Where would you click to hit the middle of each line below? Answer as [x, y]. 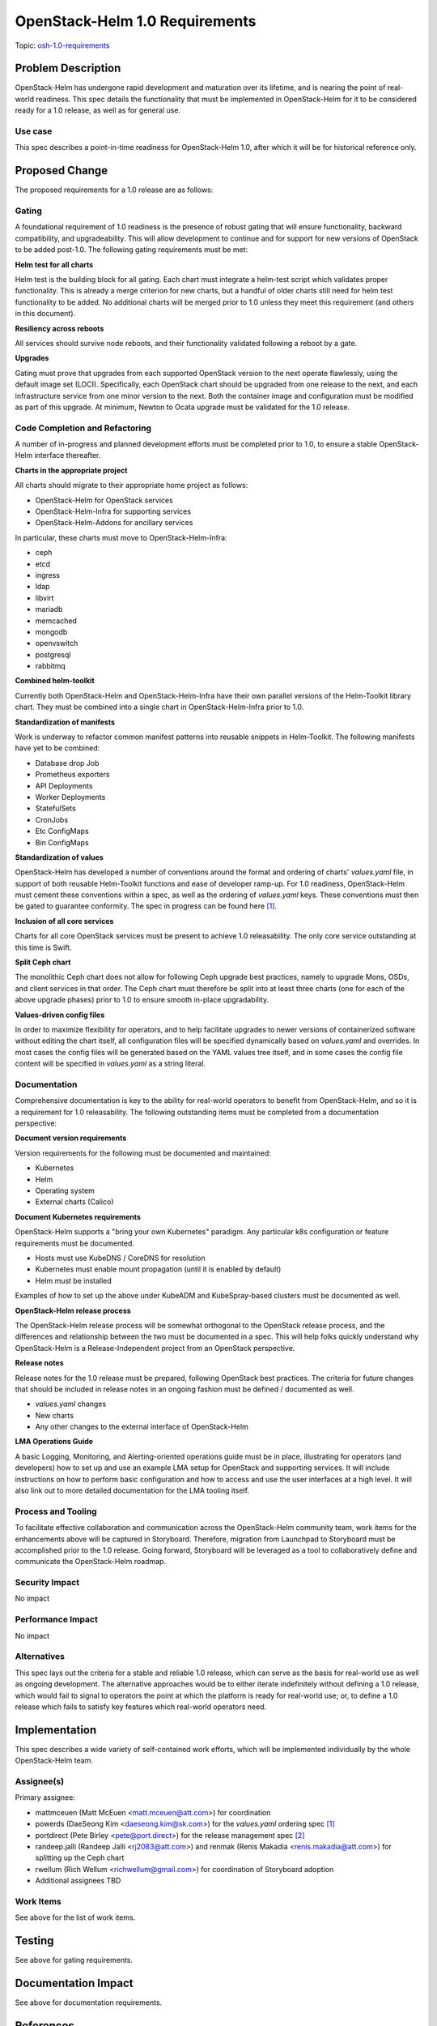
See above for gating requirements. [74, 1960]
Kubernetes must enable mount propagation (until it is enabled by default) [158, 1269]
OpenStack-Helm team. [54, 1761]
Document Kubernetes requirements [78, 1216]
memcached [56, 621]
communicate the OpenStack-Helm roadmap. [90, 1562]
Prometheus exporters [72, 775]
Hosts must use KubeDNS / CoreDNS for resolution [120, 1258]
